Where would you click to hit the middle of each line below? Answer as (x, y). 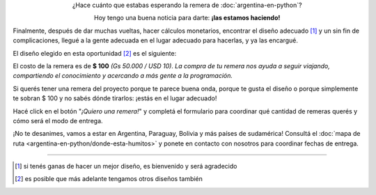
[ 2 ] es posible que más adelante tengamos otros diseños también (109, 179)
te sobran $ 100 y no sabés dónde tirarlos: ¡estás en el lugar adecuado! (115, 98)
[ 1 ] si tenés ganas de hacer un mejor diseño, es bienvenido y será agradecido (126, 166)
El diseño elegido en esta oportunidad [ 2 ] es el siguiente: (95, 53)
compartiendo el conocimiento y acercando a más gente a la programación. (123, 76)
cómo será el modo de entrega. (58, 120)
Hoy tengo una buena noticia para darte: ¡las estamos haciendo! (187, 18)
